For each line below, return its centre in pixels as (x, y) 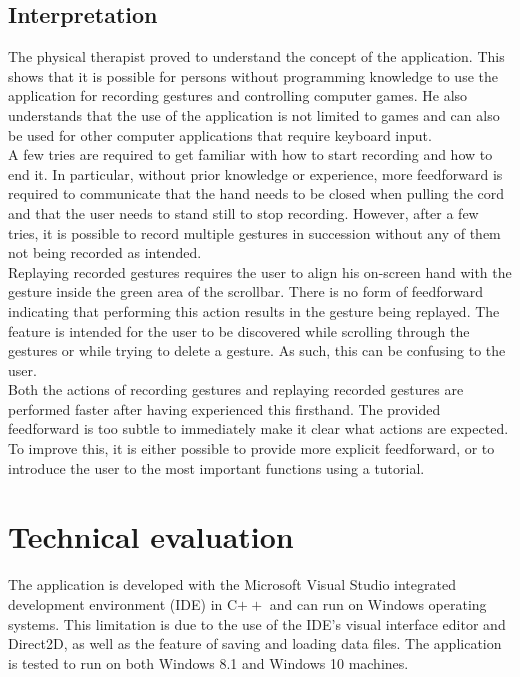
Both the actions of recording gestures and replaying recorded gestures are (236, 389)
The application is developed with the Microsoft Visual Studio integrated (232, 584)
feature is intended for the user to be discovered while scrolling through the (239, 330)
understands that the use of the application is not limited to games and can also (254, 114)
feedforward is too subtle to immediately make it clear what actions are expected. (258, 428)
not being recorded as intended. (105, 252)
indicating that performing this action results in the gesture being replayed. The (254, 310)
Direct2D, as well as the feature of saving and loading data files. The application (255, 643)
